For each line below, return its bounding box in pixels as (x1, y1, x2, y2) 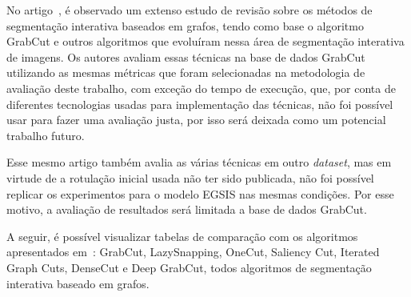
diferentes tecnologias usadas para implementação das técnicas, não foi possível (6, 95, 393, 112)
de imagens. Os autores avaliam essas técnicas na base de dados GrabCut (6, 48, 365, 65)
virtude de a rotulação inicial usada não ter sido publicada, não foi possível (6, 169, 374, 186)
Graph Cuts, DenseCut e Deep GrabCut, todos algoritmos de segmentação (6, 259, 372, 275)
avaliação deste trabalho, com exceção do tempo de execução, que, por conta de (6, 79, 396, 96)
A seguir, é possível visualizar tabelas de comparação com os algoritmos (6, 227, 358, 244)
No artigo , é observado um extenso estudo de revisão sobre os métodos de (6, 2, 373, 18)
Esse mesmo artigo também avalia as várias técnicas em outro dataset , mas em (6, 154, 392, 171)
